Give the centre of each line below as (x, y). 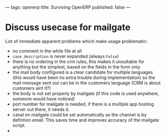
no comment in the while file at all (47, 51)
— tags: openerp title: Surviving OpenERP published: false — (68, 7)
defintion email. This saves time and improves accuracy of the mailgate (85, 120)
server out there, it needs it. (41, 109)
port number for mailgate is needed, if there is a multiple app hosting (83, 104)
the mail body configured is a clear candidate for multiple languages (83, 72)
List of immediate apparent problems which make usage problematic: (76, 41)
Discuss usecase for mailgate (68, 27)
